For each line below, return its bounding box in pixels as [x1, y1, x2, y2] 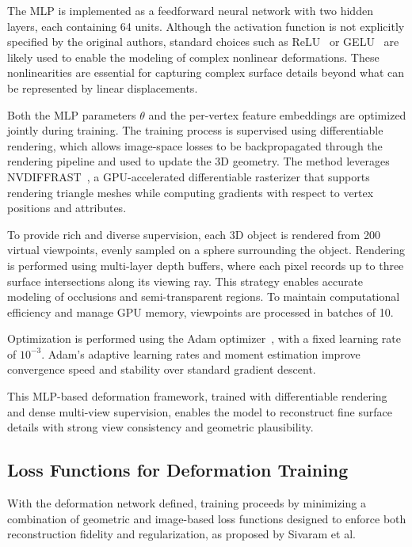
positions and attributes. [7, 199, 127, 216]
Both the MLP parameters [7, 106, 136, 123]
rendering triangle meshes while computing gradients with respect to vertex [7, 184, 374, 200]
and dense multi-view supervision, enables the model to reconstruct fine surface [7, 403, 392, 420]
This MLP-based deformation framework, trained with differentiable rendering [7, 388, 387, 405]
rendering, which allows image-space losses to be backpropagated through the [7, 137, 383, 154]
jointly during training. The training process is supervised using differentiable [7, 122, 383, 139]
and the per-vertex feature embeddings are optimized [148, 106, 406, 123]
